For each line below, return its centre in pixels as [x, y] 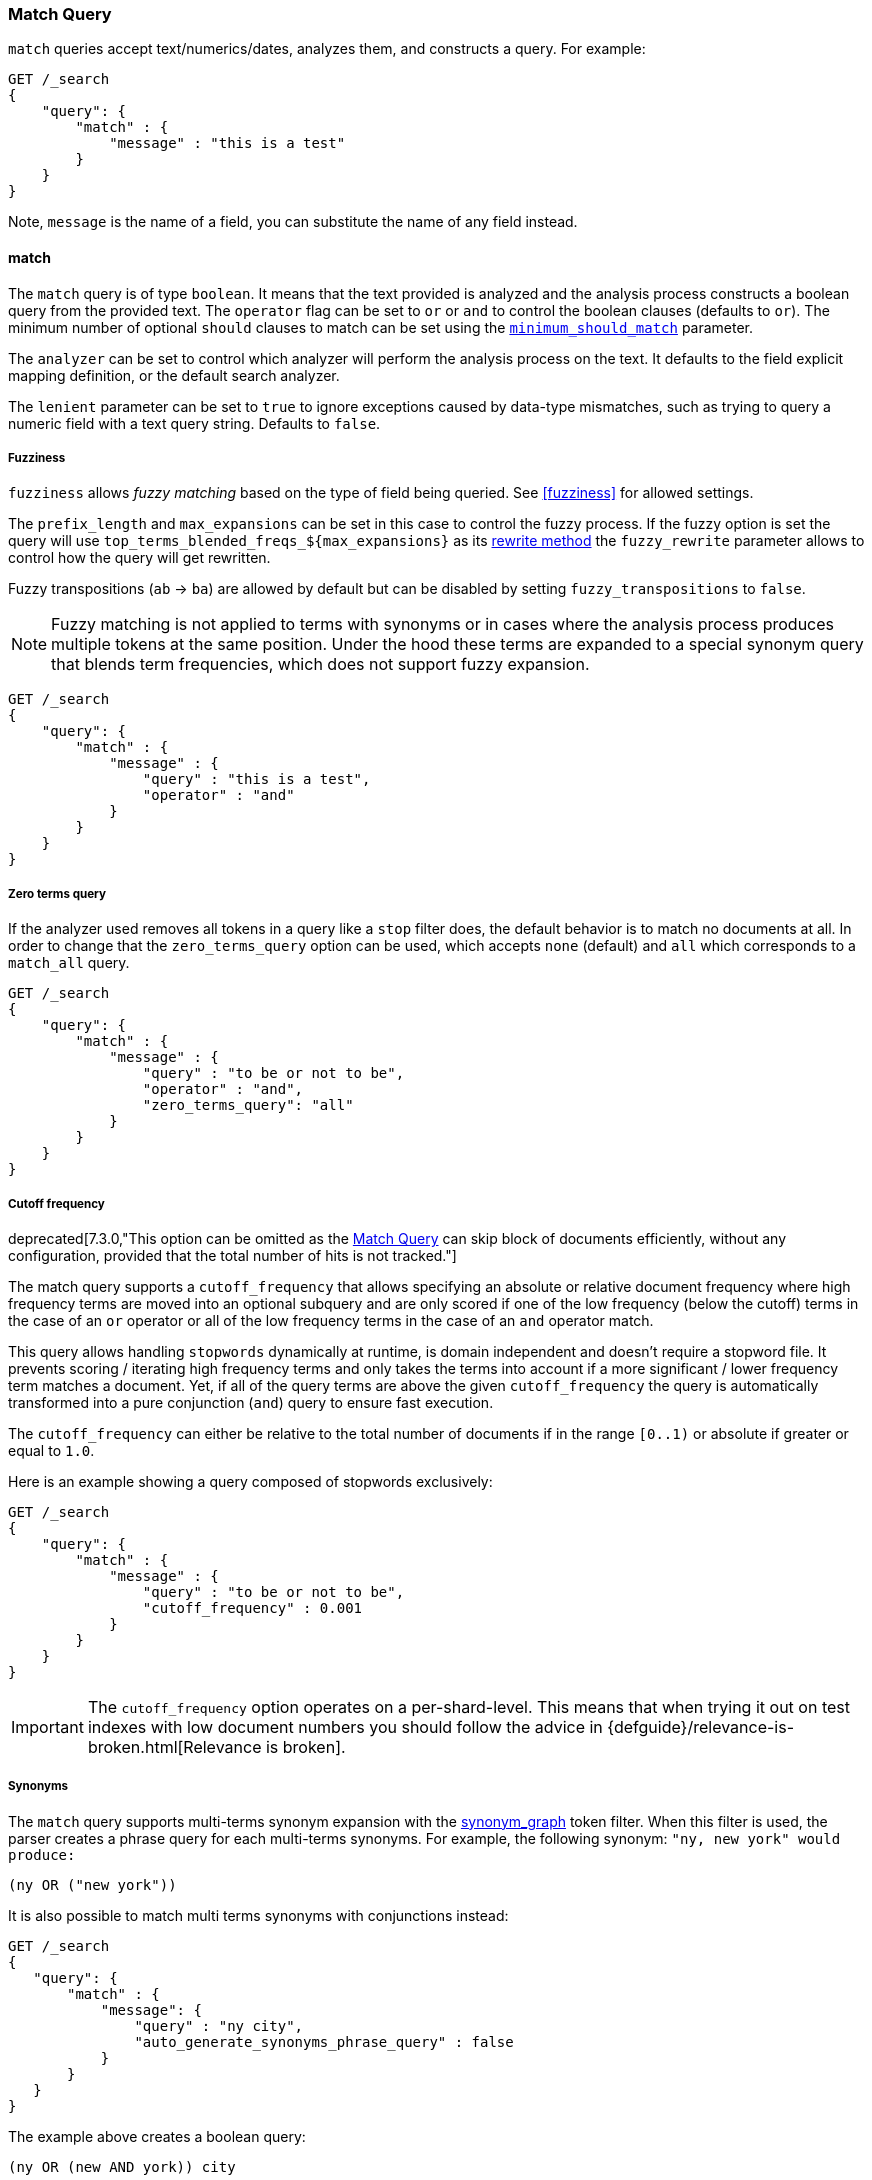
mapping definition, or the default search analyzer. [174, 375]
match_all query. [69, 963]
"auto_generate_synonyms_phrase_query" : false [324, 2041]
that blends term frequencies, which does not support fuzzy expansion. [320, 664]
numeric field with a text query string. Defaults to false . [194, 423]
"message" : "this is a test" [227, 143]
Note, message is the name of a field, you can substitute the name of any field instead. [293, 222]
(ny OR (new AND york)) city [122, 2166]
